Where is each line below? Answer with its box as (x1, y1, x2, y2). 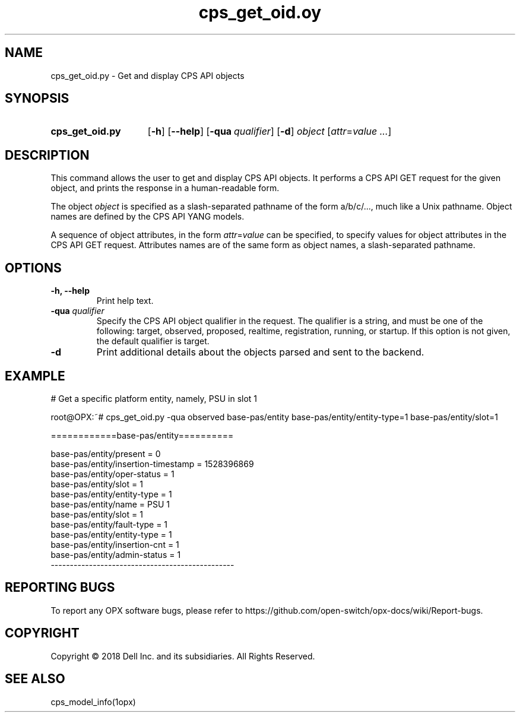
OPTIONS (5, 260, 62, 275)
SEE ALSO (5, 671, 65, 687)
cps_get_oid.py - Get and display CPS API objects (50, 70, 245, 81)
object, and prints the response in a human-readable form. (50, 183, 280, 193)
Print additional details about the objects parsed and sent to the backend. (96, 346, 424, 358)
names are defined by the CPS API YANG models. (50, 211, 245, 222)
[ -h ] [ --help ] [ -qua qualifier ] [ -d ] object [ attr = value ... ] (147, 125, 392, 138)
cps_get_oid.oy (198, 2, 322, 23)
